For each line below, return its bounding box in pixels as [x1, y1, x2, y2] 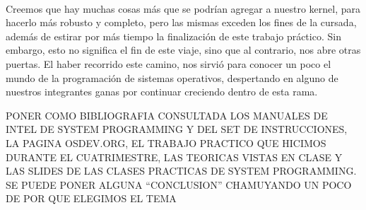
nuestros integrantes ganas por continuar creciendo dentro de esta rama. [6, 84, 318, 99]
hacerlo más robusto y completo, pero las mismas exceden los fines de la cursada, [6, 15, 357, 30]
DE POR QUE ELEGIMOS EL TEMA [6, 191, 177, 206]
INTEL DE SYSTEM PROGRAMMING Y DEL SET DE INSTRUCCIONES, [6, 122, 348, 136]
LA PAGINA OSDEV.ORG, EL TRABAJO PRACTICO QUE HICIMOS [6, 135, 326, 150]
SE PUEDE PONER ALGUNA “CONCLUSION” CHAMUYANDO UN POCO [6, 177, 352, 192]
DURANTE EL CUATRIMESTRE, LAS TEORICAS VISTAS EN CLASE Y [6, 149, 343, 164]
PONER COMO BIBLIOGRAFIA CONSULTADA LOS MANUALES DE [6, 107, 328, 122]
